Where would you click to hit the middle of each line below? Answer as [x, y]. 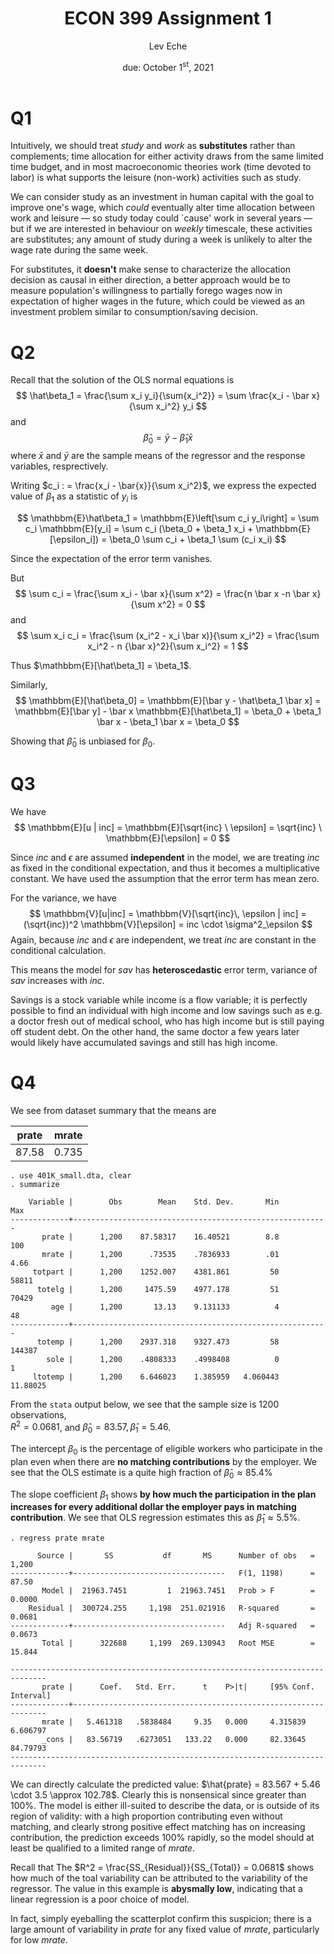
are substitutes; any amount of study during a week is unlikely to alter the [161, 239]
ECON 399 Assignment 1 [168, 18]
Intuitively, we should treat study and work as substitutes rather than [153, 146]
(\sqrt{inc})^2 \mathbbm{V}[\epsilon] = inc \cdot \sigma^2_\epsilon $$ [168, 924]
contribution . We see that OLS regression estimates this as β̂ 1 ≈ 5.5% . [155, 1519]
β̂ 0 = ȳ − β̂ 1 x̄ [168, 439]
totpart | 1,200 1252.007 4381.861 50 [156, 1272]
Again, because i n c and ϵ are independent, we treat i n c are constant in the [163, 939]
